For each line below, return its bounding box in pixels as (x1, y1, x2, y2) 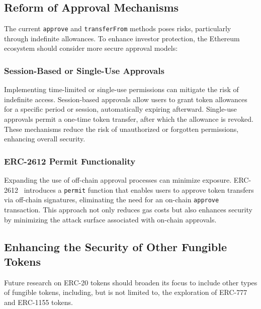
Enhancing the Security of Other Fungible (4, 239, 227, 254)
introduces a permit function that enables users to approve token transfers (24, 184, 254, 195)
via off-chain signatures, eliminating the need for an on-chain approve (4, 194, 219, 205)
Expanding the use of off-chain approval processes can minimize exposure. (4, 175, 232, 185)
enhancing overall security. (4, 133, 85, 144)
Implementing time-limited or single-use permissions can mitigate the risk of (4, 84, 239, 95)
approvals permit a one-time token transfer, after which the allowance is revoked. (4, 114, 253, 124)
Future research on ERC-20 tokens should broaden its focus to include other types (4, 277, 257, 287)
